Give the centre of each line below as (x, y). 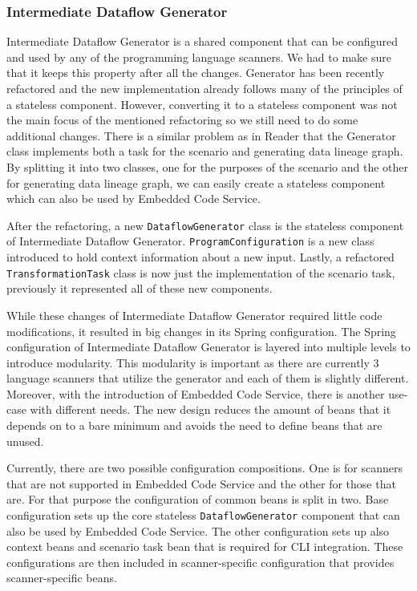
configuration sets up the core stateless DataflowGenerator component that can (203, 515)
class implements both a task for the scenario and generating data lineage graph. (205, 151)
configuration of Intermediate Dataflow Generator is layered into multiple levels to (208, 347)
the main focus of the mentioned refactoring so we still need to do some (182, 120)
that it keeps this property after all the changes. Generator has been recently (196, 73)
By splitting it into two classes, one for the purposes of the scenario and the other (207, 166)
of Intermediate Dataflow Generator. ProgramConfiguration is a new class (190, 241)
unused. (25, 441)
